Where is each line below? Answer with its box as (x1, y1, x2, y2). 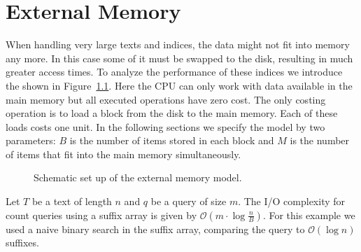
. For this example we (262, 207, 355, 222)
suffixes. (6, 235, 39, 250)
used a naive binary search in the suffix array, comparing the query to (6, 221, 305, 236)
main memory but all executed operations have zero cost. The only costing (6, 92, 326, 106)
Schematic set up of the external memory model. (34, 170, 242, 185)
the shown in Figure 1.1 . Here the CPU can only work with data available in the (6, 78, 353, 92)
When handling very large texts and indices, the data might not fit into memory (6, 37, 350, 52)
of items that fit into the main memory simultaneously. (6, 146, 241, 161)
